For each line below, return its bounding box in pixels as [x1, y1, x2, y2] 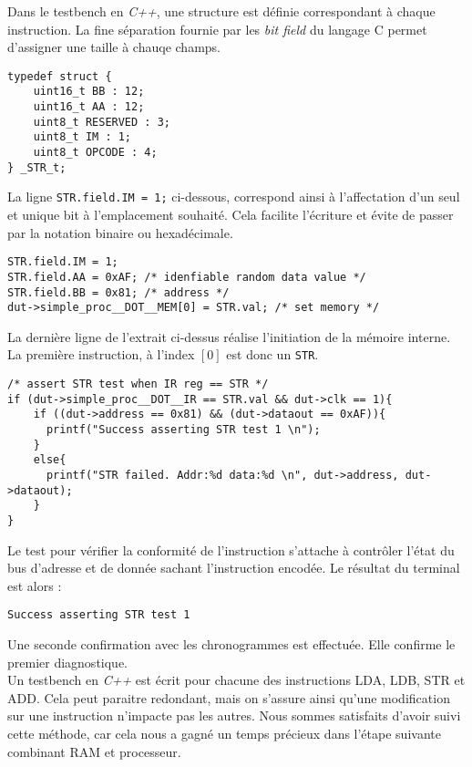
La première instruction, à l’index [7, 345, 195, 364]
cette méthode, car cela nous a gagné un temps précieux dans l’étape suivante [7, 724, 441, 743]
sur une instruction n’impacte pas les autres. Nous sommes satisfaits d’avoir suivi [7, 706, 461, 725]
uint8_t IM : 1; [33, 130, 132, 144]
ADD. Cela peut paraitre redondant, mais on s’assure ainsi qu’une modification [7, 688, 450, 707]
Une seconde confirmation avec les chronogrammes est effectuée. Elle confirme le [7, 635, 456, 654]
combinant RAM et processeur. [7, 741, 181, 761]
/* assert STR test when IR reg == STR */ [7, 378, 269, 391]
